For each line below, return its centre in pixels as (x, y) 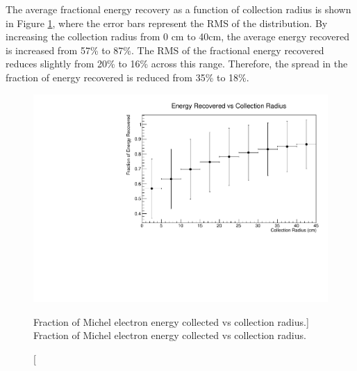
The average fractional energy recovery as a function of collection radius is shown (178, 9)
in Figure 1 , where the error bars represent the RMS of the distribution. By (167, 23)
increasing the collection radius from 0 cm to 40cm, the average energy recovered (178, 36)
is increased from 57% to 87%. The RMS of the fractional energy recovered (165, 50)
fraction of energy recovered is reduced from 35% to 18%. (127, 77)
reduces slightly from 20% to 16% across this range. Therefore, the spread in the (177, 64)
